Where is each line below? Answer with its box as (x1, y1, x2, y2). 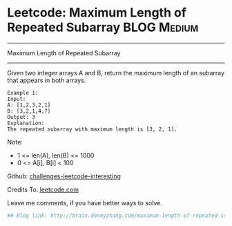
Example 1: (7, 89, 39, 96)
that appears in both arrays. (7, 76, 86, 84)
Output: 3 (7, 113, 36, 120)
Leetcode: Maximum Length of (7, 5, 186, 21)
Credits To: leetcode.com (7, 185, 79, 194)
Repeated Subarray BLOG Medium (7, 19, 199, 35)
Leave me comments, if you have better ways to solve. (7, 198, 162, 207)
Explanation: (7, 120, 45, 126)
